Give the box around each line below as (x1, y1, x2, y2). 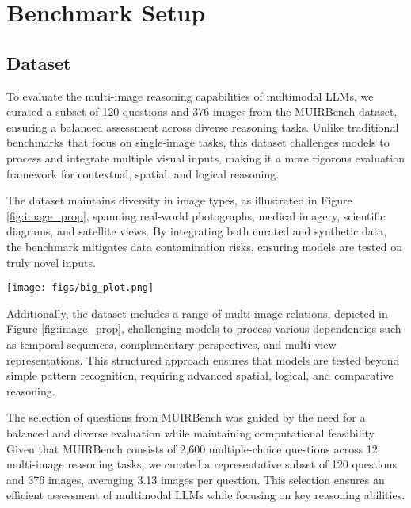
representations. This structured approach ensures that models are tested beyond (6, 351, 400, 368)
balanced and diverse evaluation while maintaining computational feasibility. (6, 424, 377, 441)
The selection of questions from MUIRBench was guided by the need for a (6, 409, 366, 426)
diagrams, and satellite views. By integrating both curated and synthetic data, (6, 223, 387, 239)
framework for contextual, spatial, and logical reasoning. (6, 165, 280, 181)
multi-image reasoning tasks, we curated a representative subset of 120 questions (6, 456, 398, 472)
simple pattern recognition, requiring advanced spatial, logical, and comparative (6, 367, 394, 384)
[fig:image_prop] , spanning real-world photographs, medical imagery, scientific (6, 207, 386, 223)
